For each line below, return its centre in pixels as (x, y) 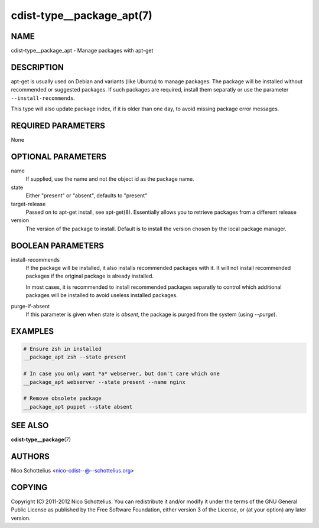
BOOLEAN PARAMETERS (58, 245)
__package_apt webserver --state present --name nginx (104, 382)
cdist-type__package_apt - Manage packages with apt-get (82, 51)
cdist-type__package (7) (41, 439)
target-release (28, 204)
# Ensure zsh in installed (62, 349)
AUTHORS (30, 456)
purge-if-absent (30, 306)
